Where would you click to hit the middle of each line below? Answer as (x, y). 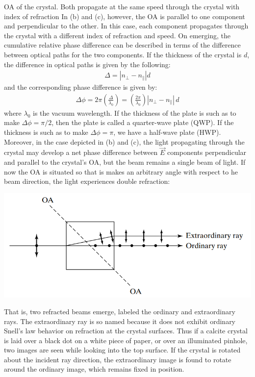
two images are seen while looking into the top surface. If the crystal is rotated (122, 350)
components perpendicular (207, 152)
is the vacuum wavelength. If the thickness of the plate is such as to (135, 113)
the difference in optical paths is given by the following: (87, 64)
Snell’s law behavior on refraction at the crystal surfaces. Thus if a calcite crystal (126, 331)
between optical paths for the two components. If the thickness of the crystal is (123, 54)
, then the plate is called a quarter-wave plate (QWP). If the (143, 122)
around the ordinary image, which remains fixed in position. (94, 369)
